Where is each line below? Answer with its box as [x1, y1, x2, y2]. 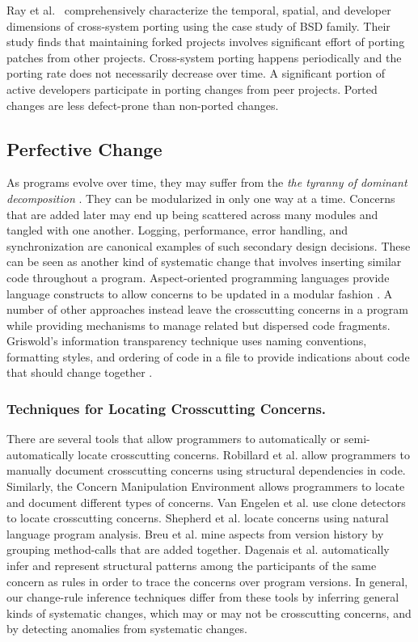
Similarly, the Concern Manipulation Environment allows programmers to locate [6, 478, 405, 495]
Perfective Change [6, 136, 163, 161]
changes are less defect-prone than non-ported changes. [6, 96, 279, 113]
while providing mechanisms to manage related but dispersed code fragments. [6, 316, 391, 333]
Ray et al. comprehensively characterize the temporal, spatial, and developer [6, 2, 391, 18]
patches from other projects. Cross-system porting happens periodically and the [6, 49, 402, 65]
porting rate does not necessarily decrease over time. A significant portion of [6, 65, 386, 82]
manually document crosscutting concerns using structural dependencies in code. [6, 462, 406, 479]
